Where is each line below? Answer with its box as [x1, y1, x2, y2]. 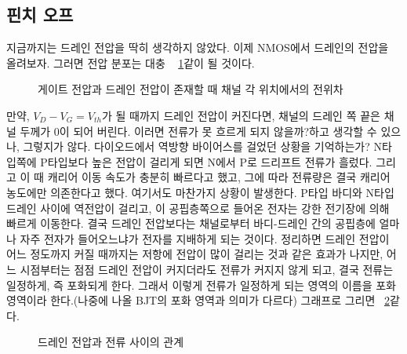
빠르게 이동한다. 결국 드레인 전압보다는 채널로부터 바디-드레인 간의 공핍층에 [6, 215, 376, 232]
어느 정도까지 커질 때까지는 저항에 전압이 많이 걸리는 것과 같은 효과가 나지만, [6, 246, 383, 262]
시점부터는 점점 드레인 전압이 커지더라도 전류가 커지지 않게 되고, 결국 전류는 [20, 261, 394, 277]
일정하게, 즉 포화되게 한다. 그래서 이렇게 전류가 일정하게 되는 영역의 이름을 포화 [6, 276, 396, 293]
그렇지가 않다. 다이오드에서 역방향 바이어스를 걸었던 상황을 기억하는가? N [23, 138, 383, 155]
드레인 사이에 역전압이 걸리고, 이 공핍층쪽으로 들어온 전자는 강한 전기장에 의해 [6, 199, 390, 216]
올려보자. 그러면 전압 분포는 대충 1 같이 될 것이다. [6, 54, 255, 71]
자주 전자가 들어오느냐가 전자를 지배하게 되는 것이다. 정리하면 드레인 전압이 [20, 230, 390, 246]
